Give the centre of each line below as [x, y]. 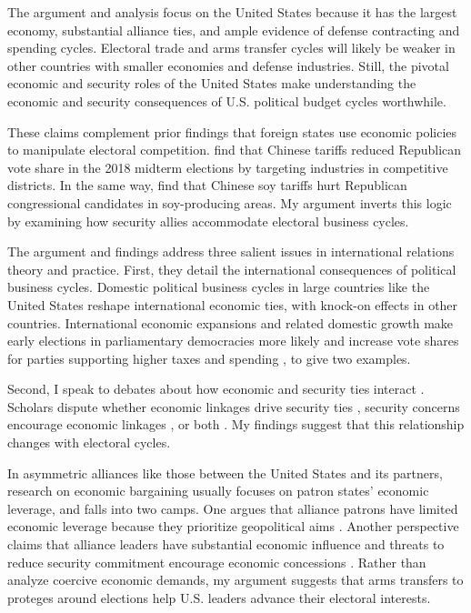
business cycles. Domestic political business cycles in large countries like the [219, 287]
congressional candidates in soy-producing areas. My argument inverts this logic [230, 202]
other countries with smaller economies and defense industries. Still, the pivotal [228, 65]
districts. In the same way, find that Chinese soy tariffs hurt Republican [207, 185]
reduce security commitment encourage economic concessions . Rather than [217, 562]
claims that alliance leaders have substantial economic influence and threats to [226, 544]
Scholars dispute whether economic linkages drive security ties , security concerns [234, 406]
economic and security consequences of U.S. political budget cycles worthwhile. [227, 100]
